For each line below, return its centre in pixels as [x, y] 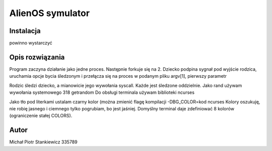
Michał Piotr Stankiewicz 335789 [43, 142]
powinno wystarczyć [31, 43]
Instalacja [25, 31]
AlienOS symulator [50, 13]
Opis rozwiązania [37, 57]
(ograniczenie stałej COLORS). [41, 116]
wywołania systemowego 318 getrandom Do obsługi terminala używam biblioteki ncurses [102, 92]
